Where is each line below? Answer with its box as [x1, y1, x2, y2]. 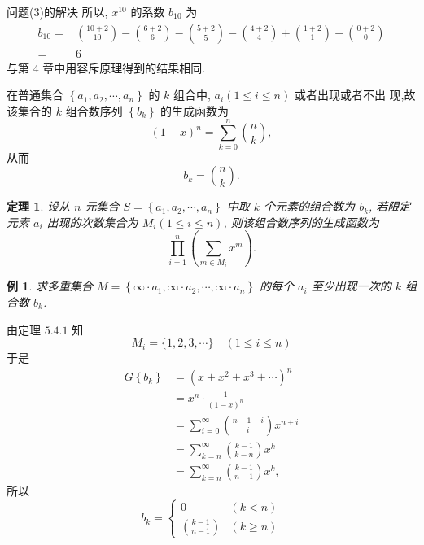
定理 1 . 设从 [7, 198, 70, 215]
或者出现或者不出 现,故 [294, 86, 416, 103]
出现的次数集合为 [46, 213, 138, 230]
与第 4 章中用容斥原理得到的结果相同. [7, 59, 206, 76]
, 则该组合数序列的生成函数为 [223, 213, 379, 230]
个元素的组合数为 [264, 198, 356, 215]
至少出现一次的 [311, 277, 391, 294]
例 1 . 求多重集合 [7, 277, 93, 294]
